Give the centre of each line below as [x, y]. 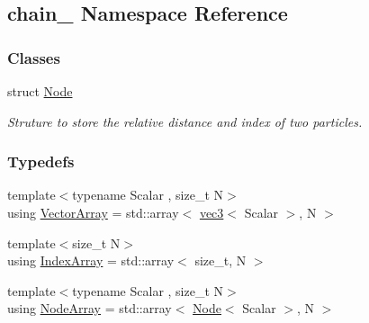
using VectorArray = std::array [93, 212]
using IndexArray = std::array [91, 260]
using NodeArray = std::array [90, 308]
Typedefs [41, 161]
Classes [34, 57]
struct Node [40, 91]
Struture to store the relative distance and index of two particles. [185, 121]
